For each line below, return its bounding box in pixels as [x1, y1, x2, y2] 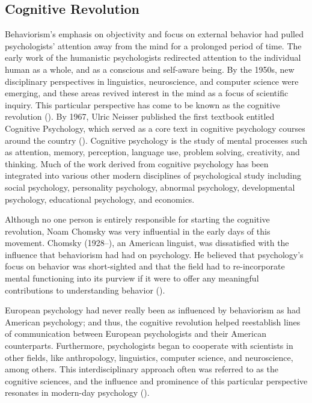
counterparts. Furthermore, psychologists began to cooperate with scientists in [5, 339, 293, 352]
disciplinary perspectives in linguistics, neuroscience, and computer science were [5, 75, 299, 87]
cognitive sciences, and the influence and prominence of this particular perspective [5, 374, 308, 387]
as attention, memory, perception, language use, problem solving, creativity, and [5, 146, 300, 158]
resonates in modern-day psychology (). [5, 386, 150, 399]
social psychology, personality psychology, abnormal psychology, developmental [5, 180, 295, 193]
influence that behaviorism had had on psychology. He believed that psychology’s [5, 248, 304, 260]
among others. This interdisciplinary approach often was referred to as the [5, 363, 278, 375]
